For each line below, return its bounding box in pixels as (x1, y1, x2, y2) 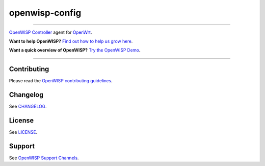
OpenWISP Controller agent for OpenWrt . (9, 29, 92, 35)
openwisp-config (9, 7, 81, 18)
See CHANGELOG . (9, 103, 47, 110)
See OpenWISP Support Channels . (9, 155, 79, 161)
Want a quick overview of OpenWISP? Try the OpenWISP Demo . (9, 47, 141, 53)
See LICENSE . (9, 129, 38, 135)
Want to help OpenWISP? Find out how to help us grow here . (9, 38, 133, 44)
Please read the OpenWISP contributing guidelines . (9, 78, 113, 84)
